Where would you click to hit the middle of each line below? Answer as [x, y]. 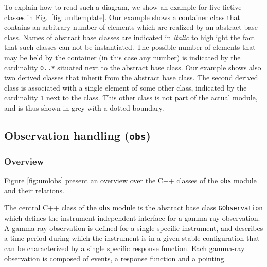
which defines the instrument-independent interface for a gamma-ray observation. [132, 218]
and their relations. [34, 190]
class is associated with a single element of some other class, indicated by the [126, 87]
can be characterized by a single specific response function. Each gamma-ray [124, 248]
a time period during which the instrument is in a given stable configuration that [132, 238]
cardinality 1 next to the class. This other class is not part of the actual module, [131, 97]
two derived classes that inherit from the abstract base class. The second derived [131, 77]
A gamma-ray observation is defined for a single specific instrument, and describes [134, 228]
